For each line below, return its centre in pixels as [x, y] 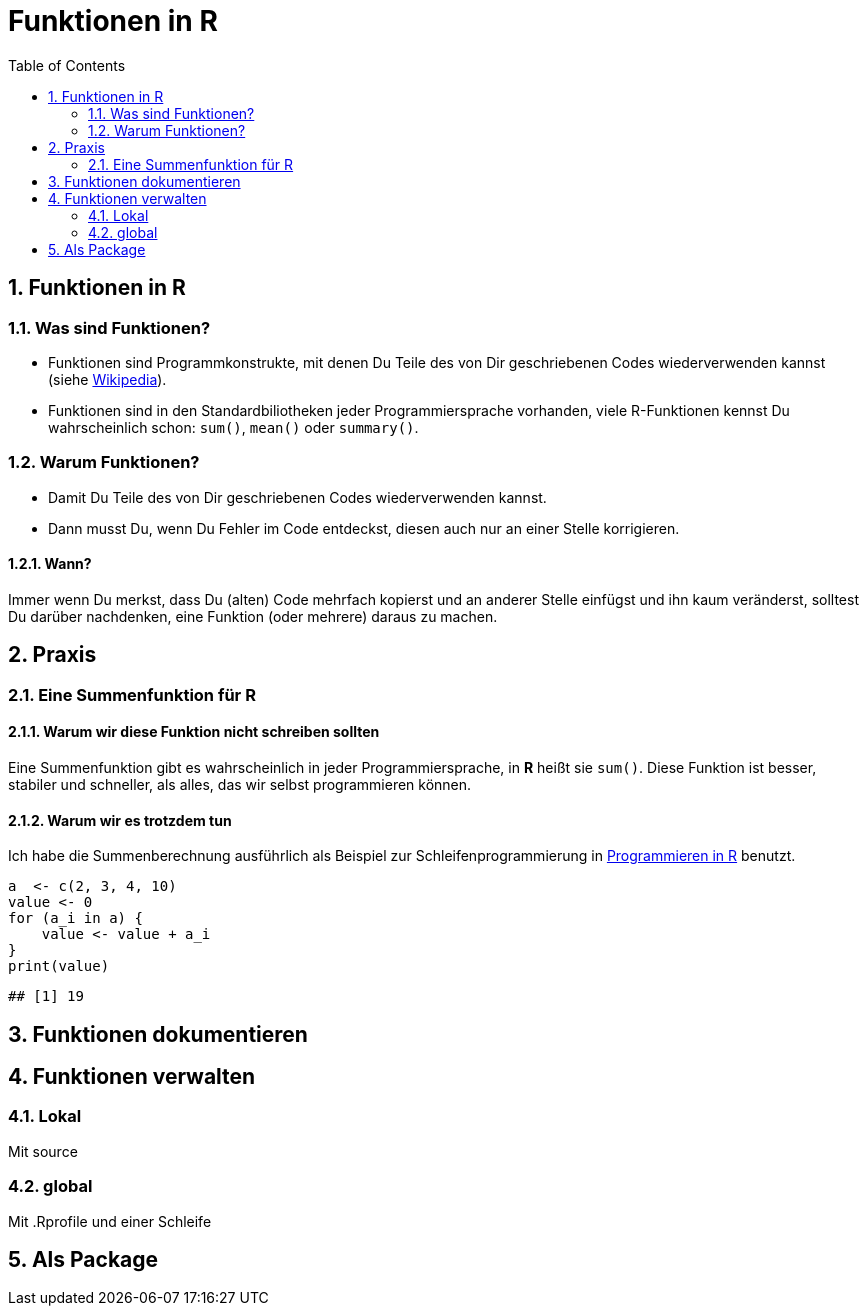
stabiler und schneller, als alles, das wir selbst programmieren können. [240, 784]
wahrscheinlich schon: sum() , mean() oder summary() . [233, 427]
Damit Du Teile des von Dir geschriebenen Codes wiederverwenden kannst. [297, 497]
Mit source [43, 1151]
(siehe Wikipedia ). [107, 379]
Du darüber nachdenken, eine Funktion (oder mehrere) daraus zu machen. [253, 616]
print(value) [59, 966]
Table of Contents [67, 65]
